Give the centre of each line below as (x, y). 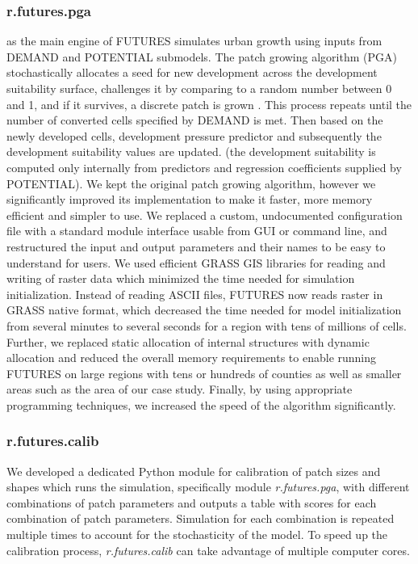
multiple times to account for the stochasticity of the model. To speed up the (197, 535)
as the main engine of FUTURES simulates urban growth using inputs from (194, 41)
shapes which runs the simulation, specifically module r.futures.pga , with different (208, 487)
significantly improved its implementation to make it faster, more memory (190, 199)
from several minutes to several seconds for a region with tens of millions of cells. (207, 325)
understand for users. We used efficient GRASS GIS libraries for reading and (196, 262)
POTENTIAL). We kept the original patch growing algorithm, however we (191, 183)
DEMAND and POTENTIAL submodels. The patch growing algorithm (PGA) (202, 56)
